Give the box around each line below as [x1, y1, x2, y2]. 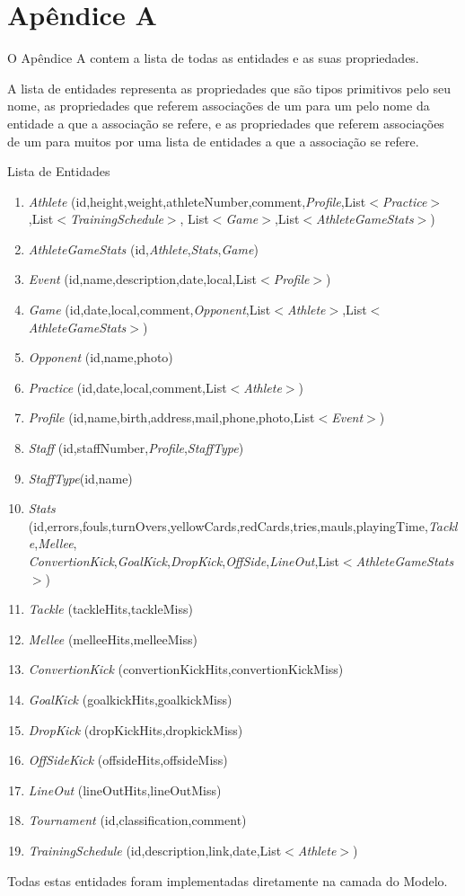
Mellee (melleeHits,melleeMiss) [28, 629, 197, 648]
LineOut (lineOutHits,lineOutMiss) [28, 780, 222, 799]
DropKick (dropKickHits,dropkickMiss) [28, 720, 243, 739]
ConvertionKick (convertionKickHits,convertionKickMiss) [28, 660, 344, 679]
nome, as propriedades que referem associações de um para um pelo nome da [7, 96, 430, 115]
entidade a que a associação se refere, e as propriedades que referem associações [7, 113, 444, 132]
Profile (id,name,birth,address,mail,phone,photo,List [28, 408, 315, 427]
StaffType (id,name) [28, 468, 133, 487]
